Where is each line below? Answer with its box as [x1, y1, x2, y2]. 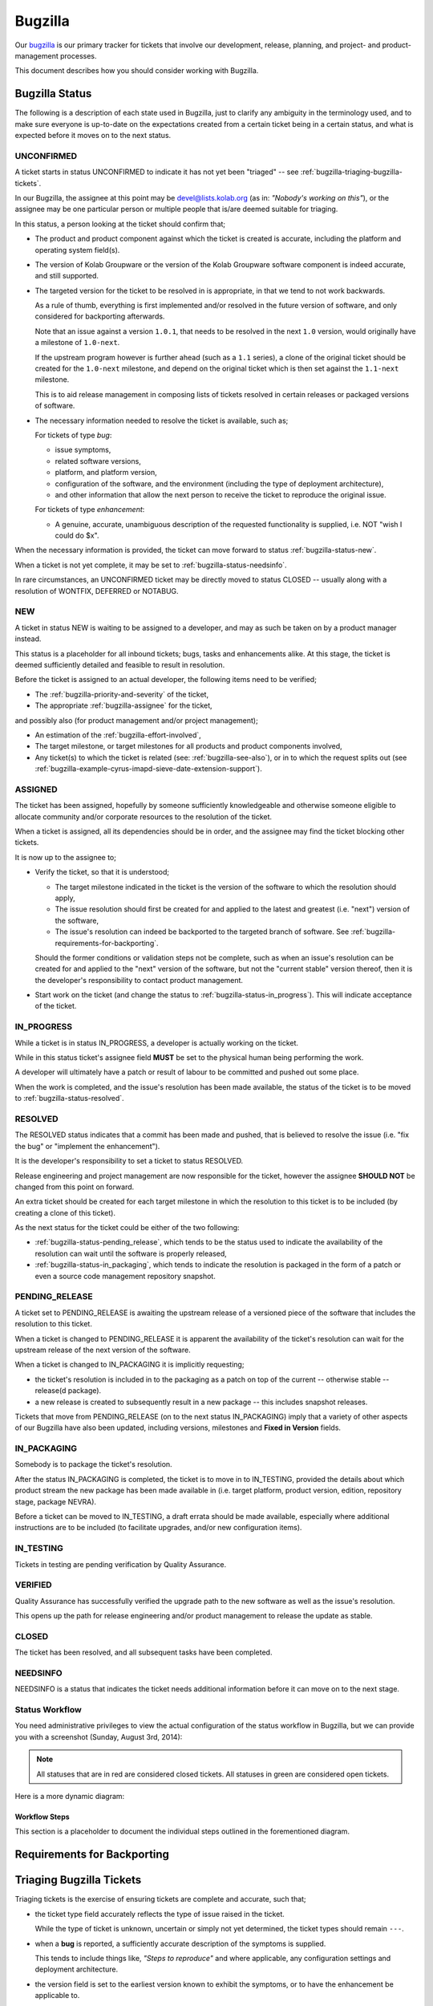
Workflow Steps [14, 1812, 70, 1821]
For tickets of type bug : [34, 430, 112, 440]
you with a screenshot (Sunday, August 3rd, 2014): [14, 1732, 183, 1741]
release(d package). [34, 1386, 102, 1395]
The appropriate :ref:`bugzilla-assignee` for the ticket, [34, 700, 212, 710]
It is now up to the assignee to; [14, 852, 116, 862]
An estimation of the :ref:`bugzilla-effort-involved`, [34, 730, 202, 740]
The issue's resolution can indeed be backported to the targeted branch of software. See [55, 927, 350, 936]
